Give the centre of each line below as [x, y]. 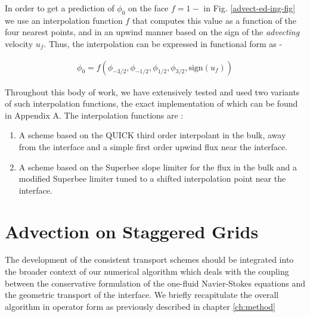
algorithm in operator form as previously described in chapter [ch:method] [140, 306]
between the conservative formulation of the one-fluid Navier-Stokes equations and [155, 283]
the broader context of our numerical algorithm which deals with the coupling [147, 271]
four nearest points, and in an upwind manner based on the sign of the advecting [152, 32]
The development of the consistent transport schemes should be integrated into [149, 259]
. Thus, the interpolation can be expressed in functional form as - [163, 43]
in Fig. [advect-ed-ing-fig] [249, 8]
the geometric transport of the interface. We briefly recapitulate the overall [142, 295]
